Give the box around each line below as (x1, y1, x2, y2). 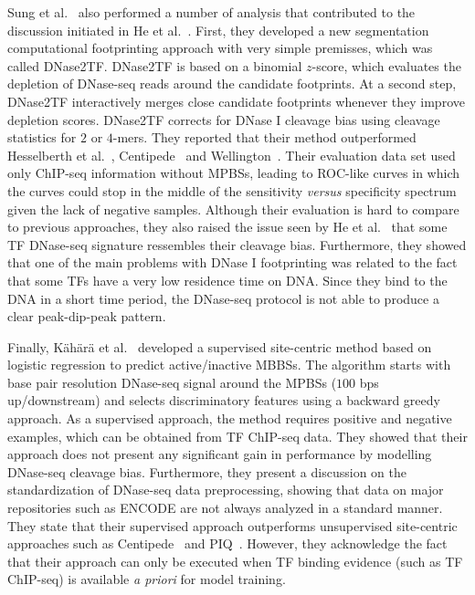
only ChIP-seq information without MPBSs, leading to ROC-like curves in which (7, 163, 459, 183)
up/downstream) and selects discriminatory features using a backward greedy (7, 391, 440, 410)
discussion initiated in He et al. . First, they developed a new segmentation (7, 20, 429, 39)
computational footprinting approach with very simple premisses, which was (7, 38, 433, 57)
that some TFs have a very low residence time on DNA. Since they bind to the (7, 270, 448, 289)
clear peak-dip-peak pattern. (7, 307, 166, 326)
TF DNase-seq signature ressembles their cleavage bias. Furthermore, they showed (7, 235, 467, 254)
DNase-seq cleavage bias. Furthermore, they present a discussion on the (7, 462, 406, 481)
